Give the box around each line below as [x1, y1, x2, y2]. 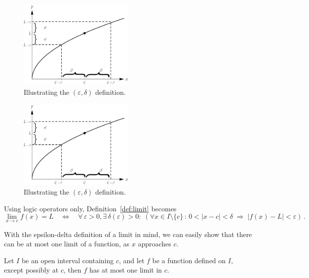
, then [63, 265, 81, 275]
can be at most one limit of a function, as [4, 238, 130, 249]
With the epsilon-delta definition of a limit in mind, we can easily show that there [4, 229, 252, 239]
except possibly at [4, 265, 59, 275]
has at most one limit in [89, 265, 162, 275]
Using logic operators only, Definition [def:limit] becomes [4, 203, 177, 213]
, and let [118, 255, 145, 265]
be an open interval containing [21, 255, 114, 265]
